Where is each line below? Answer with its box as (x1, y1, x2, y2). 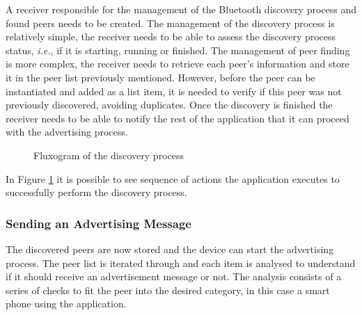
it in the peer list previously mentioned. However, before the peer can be (6, 70, 315, 84)
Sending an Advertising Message (6, 214, 191, 232)
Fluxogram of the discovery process (33, 147, 184, 162)
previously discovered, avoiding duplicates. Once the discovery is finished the (6, 97, 333, 112)
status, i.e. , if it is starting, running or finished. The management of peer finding (6, 42, 350, 57)
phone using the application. (6, 296, 127, 311)
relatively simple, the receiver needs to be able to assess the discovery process (6, 29, 336, 44)
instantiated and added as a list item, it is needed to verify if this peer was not (6, 83, 342, 98)
